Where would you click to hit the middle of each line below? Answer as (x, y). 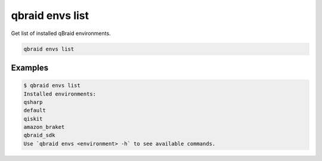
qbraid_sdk (39, 135)
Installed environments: (60, 94)
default (35, 111)
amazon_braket (44, 127)
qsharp (33, 102)
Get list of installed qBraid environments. (61, 33)
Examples (30, 67)
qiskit (33, 119)
